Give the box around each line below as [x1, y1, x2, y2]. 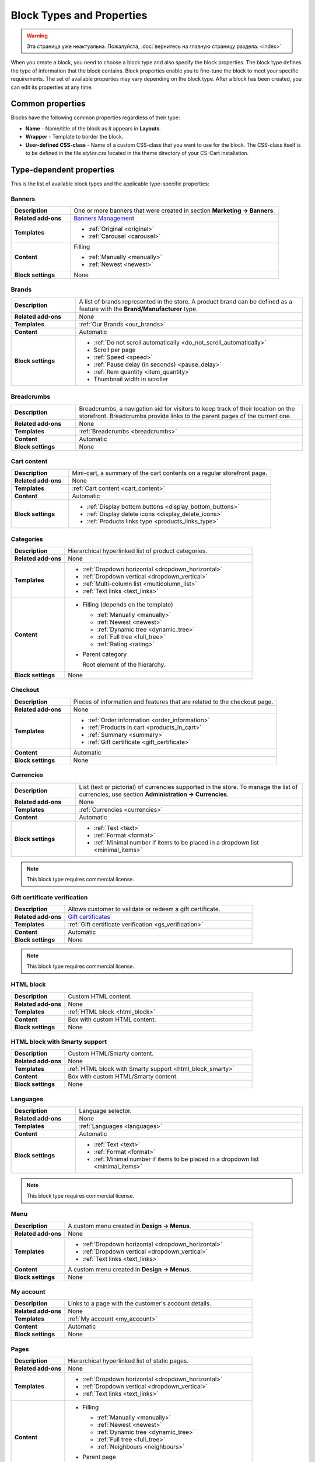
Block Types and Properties [10, 9, 148, 22]
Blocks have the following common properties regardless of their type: [10, 114, 180, 121]
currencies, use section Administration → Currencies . [79, 790, 229, 798]
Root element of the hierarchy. [82, 661, 166, 669]
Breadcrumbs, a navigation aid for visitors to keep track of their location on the [79, 404, 295, 412]
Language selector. [79, 1107, 132, 1115]
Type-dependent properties [10, 164, 115, 175]
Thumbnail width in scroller [93, 375, 169, 383]
